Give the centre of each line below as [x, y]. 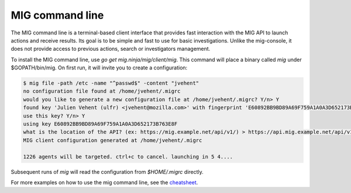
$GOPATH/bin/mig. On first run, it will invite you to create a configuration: [99, 68]
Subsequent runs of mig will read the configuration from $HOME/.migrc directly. [107, 171]
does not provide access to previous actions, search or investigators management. [111, 49]
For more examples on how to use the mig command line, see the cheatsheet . [104, 182]
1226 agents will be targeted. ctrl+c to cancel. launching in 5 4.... [128, 157]
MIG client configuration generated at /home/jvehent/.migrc [113, 140]
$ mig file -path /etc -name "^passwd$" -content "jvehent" [111, 83]
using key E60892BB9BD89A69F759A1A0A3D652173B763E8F [100, 124]
